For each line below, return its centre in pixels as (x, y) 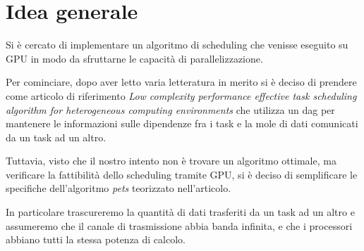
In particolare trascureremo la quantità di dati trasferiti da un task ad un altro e (180, 212)
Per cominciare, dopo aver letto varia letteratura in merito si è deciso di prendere (181, 82)
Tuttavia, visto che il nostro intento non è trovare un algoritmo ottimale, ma (171, 161)
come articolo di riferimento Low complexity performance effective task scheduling (181, 95)
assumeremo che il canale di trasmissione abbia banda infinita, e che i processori (179, 225)
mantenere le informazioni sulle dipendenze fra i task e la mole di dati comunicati (182, 123)
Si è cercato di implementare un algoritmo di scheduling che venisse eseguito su (177, 45)
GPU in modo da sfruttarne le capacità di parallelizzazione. (134, 58)
